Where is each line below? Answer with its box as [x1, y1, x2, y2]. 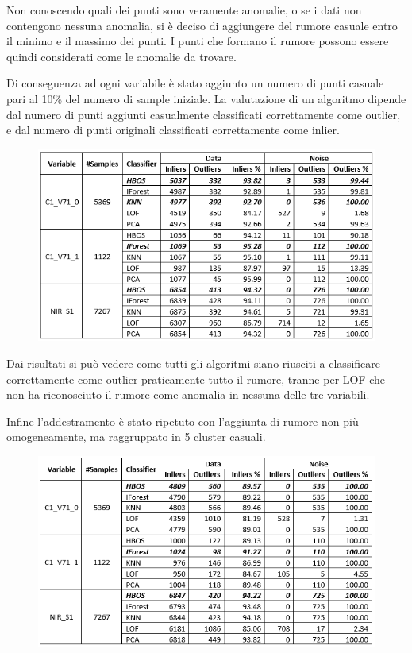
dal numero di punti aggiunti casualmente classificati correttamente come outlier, [6, 106, 401, 122]
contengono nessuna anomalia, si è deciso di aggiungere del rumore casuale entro [6, 17, 398, 33]
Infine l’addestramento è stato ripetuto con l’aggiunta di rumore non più [6, 412, 359, 429]
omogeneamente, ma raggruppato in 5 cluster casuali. [6, 428, 266, 445]
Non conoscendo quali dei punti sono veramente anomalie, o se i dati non [6, 2, 362, 17]
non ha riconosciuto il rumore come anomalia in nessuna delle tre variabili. [6, 386, 370, 403]
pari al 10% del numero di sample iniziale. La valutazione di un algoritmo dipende [6, 90, 406, 106]
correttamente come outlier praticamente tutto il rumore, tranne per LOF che [6, 370, 386, 387]
